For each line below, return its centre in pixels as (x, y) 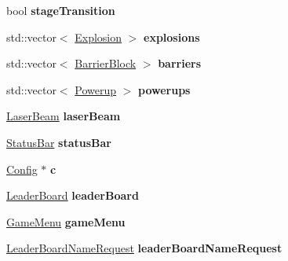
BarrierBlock (106, 63)
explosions (172, 37)
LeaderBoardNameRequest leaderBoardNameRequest (144, 248)
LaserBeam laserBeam (64, 116)
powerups (164, 89)
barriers (180, 63)
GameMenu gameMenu (66, 221)
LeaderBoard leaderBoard (73, 195)
